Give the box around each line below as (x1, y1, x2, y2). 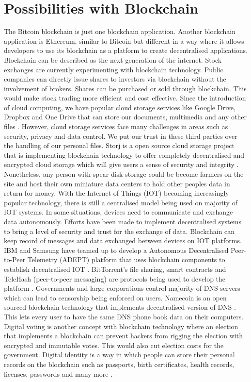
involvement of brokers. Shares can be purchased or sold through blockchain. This (4, 83, 247, 93)
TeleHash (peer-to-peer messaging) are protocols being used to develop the (4, 273, 226, 283)
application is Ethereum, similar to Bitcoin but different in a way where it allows (4, 35, 244, 46)
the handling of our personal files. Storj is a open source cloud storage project (4, 140, 235, 150)
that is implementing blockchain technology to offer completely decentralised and (4, 149, 245, 160)
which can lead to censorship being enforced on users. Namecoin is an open (4, 292, 227, 302)
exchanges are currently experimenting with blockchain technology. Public (4, 64, 223, 74)
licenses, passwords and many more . (4, 368, 113, 379)
